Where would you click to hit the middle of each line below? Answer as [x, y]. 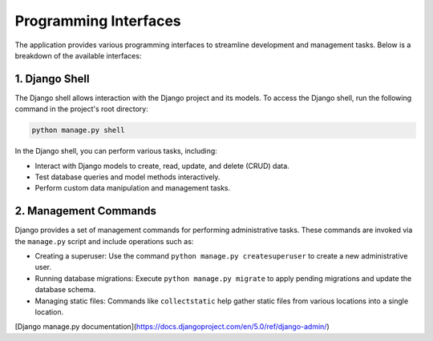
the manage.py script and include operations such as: [104, 241]
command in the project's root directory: [81, 109]
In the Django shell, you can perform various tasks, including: [116, 151]
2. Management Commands [85, 211]
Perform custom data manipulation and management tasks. [133, 188]
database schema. [65, 290]
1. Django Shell [52, 79]
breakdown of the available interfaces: [78, 55]
